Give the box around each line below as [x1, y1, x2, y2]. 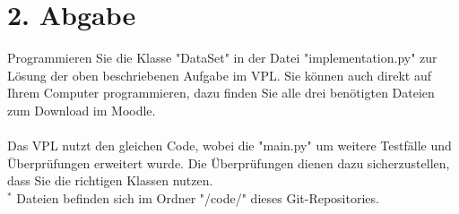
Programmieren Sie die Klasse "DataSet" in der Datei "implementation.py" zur [7, 48, 437, 67]
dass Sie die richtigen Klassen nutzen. [7, 171, 213, 190]
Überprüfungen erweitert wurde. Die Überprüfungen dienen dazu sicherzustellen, [7, 153, 450, 172]
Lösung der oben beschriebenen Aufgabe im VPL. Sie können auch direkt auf [7, 65, 432, 84]
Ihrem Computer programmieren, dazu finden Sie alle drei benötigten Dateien [7, 83, 435, 102]
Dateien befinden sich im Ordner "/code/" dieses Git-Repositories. [16, 188, 379, 207]
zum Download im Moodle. [7, 100, 156, 119]
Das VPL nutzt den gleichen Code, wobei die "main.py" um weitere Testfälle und [7, 136, 452, 155]
